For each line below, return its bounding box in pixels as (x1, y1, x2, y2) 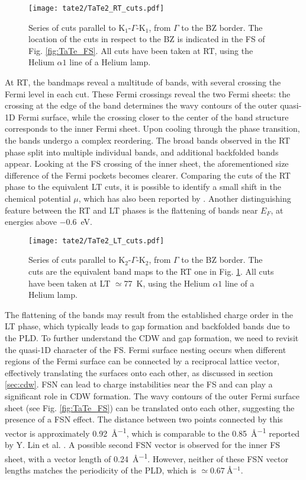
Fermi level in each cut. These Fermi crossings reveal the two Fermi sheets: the (5, 87, 291, 100)
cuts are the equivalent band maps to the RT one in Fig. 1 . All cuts (28, 265, 274, 277)
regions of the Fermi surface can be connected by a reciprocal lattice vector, (5, 355, 280, 367)
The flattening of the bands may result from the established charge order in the (5, 308, 294, 320)
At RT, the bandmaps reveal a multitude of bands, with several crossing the (5, 76, 281, 88)
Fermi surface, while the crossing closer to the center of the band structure (18, 110, 289, 123)
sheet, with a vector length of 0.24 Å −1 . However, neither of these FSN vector (5, 450, 288, 465)
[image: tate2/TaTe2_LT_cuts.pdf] (28, 236, 165, 245)
